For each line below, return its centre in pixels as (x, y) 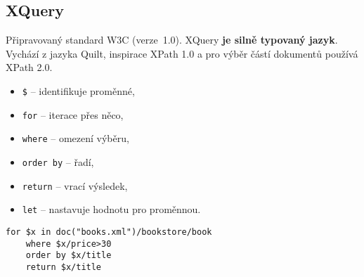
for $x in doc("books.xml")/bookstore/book (109, 232)
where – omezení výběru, (76, 138)
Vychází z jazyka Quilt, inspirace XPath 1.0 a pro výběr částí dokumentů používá (182, 53)
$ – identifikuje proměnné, (78, 90)
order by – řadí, (58, 161)
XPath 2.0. (29, 67)
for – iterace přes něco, (73, 114)
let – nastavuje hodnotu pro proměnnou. (111, 209)
